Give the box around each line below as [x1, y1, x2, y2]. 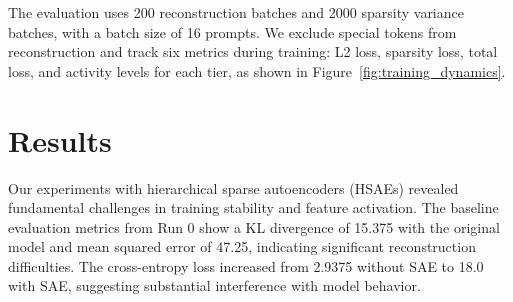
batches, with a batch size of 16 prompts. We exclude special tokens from [8, 21, 457, 42]
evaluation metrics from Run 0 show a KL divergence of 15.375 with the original [8, 216, 500, 237]
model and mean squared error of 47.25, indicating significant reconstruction [8, 236, 476, 257]
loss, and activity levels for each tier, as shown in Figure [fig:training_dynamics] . [8, 60, 506, 81]
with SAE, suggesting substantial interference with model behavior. [8, 275, 421, 296]
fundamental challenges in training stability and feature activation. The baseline [8, 197, 499, 218]
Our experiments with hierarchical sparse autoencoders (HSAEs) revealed [8, 177, 459, 198]
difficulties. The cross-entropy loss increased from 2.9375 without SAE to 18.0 [8, 255, 484, 276]
